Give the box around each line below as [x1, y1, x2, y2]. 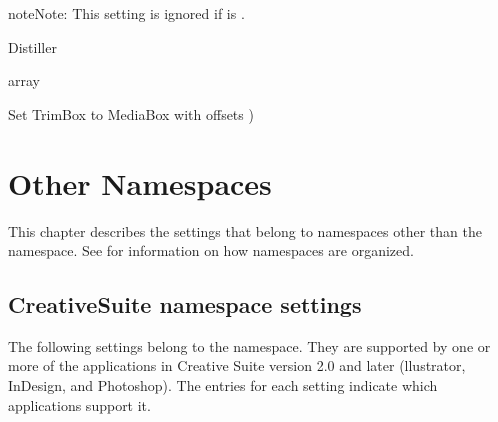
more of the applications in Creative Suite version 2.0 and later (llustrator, [8, 355, 466, 376]
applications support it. [8, 394, 151, 415]
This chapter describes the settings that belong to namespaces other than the [8, 220, 482, 241]
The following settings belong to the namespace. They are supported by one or [8, 335, 491, 356]
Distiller [8, 36, 57, 57]
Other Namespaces [8, 162, 272, 203]
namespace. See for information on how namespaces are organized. [8, 240, 414, 261]
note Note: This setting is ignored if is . [8, 3, 245, 23]
